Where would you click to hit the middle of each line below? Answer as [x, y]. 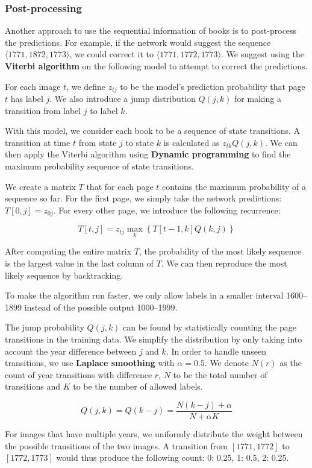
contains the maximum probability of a [234, 186]
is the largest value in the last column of [79, 263]
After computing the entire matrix [68, 251]
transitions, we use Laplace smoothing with [90, 363]
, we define [86, 86]
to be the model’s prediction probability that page [213, 86]
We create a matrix [40, 186]
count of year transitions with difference [79, 374]
